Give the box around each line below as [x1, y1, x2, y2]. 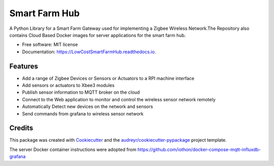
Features [9, 62, 38, 70]
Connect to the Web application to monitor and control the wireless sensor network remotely [22, 96, 216, 102]
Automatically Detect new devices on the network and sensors [22, 104, 153, 110]
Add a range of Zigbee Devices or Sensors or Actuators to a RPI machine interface [22, 75, 195, 81]
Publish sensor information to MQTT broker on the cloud [22, 89, 140, 96]
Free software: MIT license [22, 41, 78, 48]
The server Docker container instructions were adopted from [9, 146, 136, 152]
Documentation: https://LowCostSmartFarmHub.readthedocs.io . [22, 49, 156, 55]
